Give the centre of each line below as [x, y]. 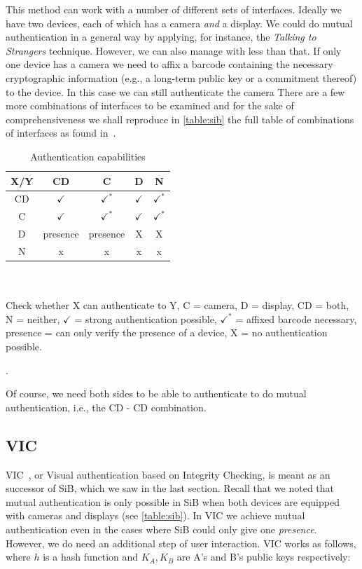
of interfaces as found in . [61, 133]
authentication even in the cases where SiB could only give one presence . [161, 529]
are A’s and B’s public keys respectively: [264, 557]
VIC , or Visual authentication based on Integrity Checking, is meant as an [168, 474]
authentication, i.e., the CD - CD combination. [106, 407]
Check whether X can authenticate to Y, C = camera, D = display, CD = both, [177, 305]
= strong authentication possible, [146, 318]
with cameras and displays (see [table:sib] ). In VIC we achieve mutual [155, 515]
